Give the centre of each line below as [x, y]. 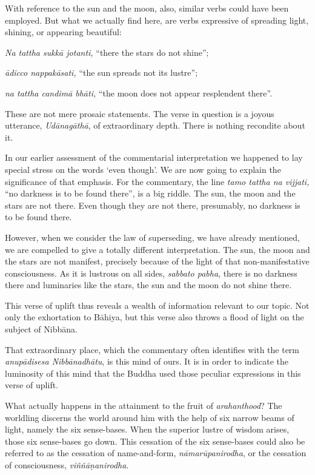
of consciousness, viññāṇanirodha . [67, 465]
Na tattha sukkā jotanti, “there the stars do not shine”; [107, 52]
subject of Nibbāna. [41, 329]
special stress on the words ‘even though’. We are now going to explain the [143, 169]
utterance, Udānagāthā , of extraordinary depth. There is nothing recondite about [155, 125]
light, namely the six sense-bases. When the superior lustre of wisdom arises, [147, 429]
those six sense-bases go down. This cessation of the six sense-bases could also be [155, 441]
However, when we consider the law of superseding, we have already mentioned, [152, 237]
